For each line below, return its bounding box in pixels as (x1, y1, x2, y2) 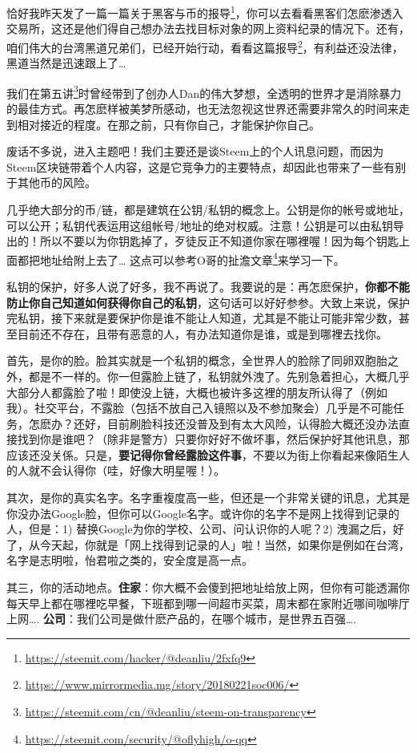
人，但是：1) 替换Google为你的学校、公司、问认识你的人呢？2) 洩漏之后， (6, 520, 393, 537)
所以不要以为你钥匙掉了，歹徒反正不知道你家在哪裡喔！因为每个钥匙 (39, 233, 399, 249)
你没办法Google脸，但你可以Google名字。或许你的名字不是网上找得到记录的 (6, 504, 399, 521)
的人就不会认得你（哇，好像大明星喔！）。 (6, 462, 225, 479)
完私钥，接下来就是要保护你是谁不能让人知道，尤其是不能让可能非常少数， (6, 310, 399, 326)
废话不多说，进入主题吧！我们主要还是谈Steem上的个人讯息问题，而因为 (6, 143, 384, 160)
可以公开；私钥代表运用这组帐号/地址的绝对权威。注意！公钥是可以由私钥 (6, 217, 393, 233)
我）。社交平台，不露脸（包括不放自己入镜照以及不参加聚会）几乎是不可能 (6, 399, 393, 416)
